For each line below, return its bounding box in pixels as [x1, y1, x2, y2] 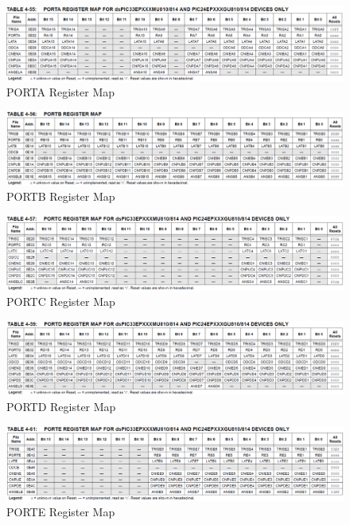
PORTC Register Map [6, 293, 115, 310]
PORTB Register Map [6, 188, 115, 205]
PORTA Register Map [6, 84, 115, 100]
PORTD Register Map [6, 398, 116, 415]
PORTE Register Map [6, 503, 115, 520]
